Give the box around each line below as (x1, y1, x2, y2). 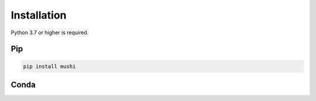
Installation (11, 9, 67, 21)
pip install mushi (23, 63, 76, 70)
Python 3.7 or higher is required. (11, 29, 89, 36)
